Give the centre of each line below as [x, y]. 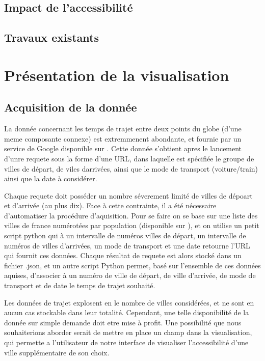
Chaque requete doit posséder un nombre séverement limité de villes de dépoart [128, 195]
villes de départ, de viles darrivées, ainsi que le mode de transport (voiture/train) [131, 168]
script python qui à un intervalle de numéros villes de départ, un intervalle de [125, 235]
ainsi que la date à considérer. [51, 178]
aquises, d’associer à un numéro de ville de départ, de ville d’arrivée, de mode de [130, 275]
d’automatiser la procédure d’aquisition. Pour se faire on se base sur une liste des [131, 215]
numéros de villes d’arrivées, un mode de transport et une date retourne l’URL [127, 245]
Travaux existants [51, 37]
